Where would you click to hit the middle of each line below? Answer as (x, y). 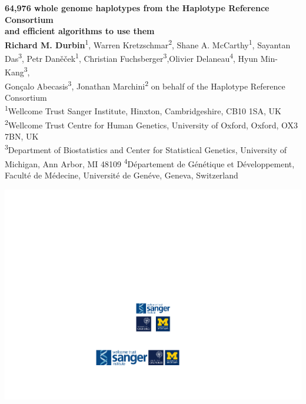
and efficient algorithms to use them (80, 31)
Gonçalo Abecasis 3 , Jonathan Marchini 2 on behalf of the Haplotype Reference (145, 85)
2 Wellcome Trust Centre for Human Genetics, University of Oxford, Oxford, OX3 (151, 124)
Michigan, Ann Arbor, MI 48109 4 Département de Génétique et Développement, (150, 163)
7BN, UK (22, 136)
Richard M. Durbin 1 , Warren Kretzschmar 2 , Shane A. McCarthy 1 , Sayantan (148, 44)
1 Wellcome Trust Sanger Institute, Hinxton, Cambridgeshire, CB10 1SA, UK (143, 110)
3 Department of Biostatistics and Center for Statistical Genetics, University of (146, 149)
